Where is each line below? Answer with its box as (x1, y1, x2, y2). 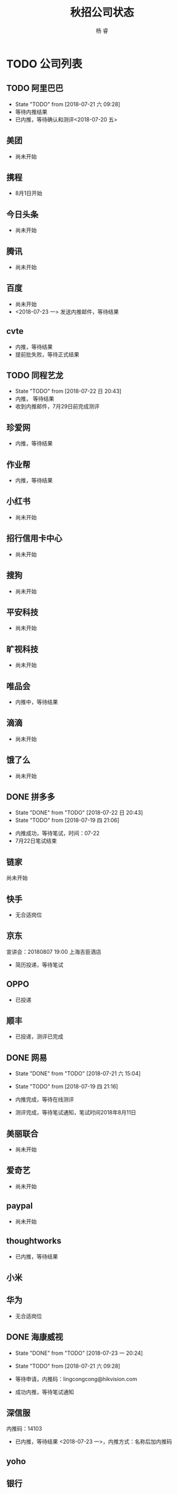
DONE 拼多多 (6, 792, 56, 802)
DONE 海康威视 (6, 1332, 64, 1343)
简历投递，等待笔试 (15, 961, 64, 968)
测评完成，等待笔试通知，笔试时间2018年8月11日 (15, 1109, 137, 1116)
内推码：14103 (6, 1425, 43, 1432)
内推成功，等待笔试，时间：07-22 (15, 829, 100, 837)
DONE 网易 (6, 1052, 47, 1063)
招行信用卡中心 (6, 533, 63, 544)
